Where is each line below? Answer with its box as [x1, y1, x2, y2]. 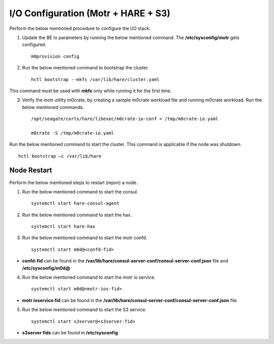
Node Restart [9, 166, 53, 175]
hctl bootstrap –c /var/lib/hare [18, 153, 101, 159]
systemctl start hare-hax [31, 223, 96, 230]
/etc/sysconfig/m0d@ [22, 265, 71, 271]
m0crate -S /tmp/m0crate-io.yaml [31, 130, 114, 136]
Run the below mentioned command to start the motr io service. [22, 274, 156, 281]
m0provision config [31, 53, 80, 59]
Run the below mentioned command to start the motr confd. [22, 235, 147, 241]
